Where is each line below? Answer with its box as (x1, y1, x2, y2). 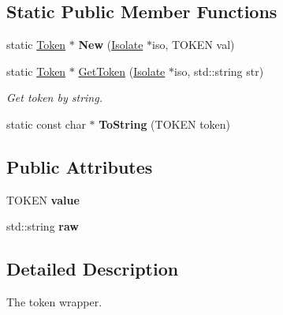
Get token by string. (6, 89, 102, 106)
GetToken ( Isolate (78, 62, 166, 79)
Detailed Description (6, 257, 179, 281)
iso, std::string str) (174, 62, 264, 79)
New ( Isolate (78, 36, 143, 53)
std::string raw (6, 218, 79, 234)
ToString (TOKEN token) (99, 115, 231, 132)
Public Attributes (6, 154, 153, 178)
